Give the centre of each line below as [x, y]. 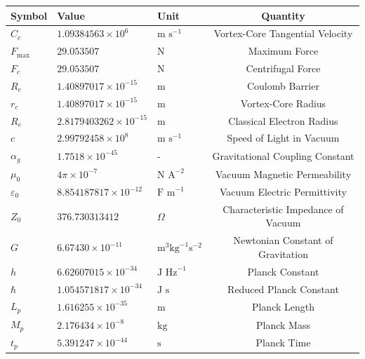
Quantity [283, 15]
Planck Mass [283, 324]
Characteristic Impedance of [283, 209]
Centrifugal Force [283, 68]
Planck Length [283, 306]
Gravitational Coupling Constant [283, 155]
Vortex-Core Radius [283, 103]
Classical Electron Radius [283, 120]
